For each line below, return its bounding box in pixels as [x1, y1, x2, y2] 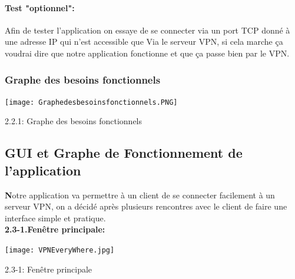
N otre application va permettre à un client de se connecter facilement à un [5, 188, 275, 201]
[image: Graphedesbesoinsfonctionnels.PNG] [5, 98, 178, 107]
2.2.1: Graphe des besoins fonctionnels [5, 115, 142, 127]
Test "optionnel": [5, 1, 75, 14]
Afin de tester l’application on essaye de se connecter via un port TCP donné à [5, 24, 290, 36]
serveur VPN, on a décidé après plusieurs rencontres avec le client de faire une [5, 200, 287, 212]
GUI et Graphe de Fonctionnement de [5, 144, 243, 162]
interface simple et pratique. [5, 211, 106, 224]
